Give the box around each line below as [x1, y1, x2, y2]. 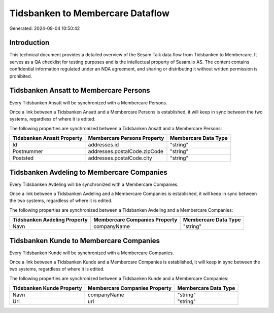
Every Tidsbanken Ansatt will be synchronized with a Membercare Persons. [9, 99, 167, 106]
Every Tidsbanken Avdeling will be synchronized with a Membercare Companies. [9, 181, 179, 187]
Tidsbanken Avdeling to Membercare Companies [9, 168, 167, 177]
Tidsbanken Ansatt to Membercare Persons [9, 86, 151, 95]
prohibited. [9, 73, 32, 79]
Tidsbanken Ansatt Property [12, 135, 83, 142]
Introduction [9, 38, 50, 47]
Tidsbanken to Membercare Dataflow [9, 8, 170, 19]
